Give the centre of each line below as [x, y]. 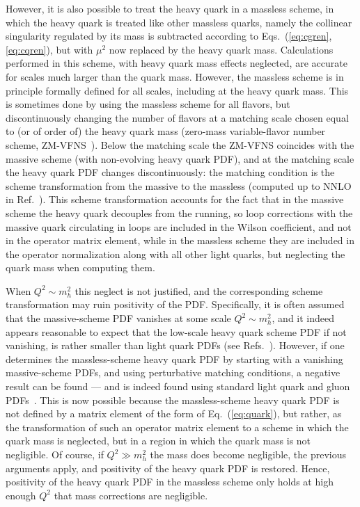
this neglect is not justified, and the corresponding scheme [199, 290]
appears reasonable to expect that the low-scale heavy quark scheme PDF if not [176, 331]
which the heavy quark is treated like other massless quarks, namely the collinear [179, 22]
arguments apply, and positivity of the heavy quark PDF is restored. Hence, [168, 468]
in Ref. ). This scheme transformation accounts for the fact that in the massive [175, 199]
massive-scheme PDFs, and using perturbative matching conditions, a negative [173, 372]
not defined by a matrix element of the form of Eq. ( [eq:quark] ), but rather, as [174, 413]
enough [21, 495]
